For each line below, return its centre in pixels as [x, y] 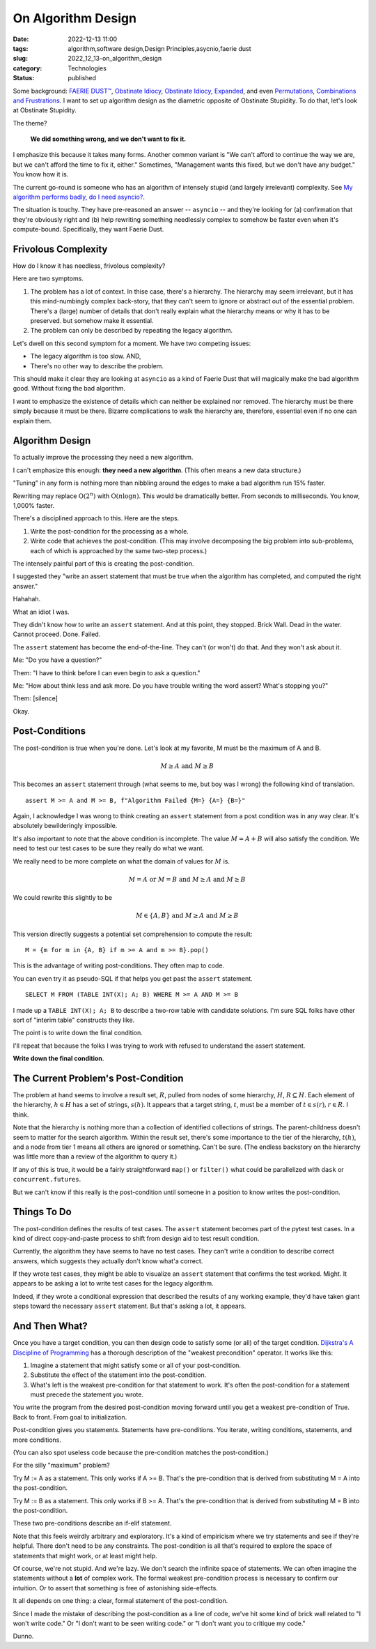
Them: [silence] [36, 698]
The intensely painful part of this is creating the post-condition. [103, 563]
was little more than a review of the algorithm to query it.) [95, 1157]
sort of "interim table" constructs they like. [74, 1020]
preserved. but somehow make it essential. [92, 321]
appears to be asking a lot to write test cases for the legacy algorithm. [113, 1283]
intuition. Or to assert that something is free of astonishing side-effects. [116, 1588]
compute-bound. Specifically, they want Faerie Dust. [88, 229]
